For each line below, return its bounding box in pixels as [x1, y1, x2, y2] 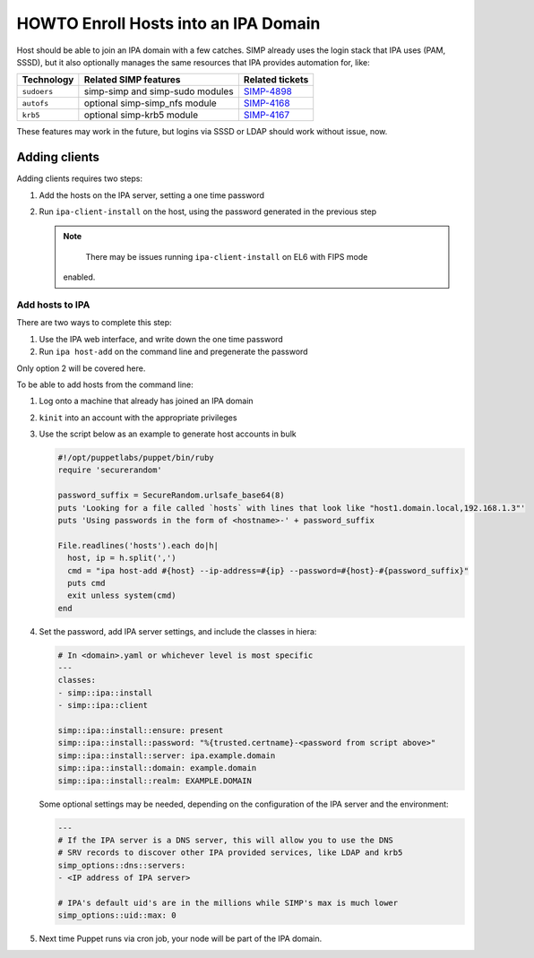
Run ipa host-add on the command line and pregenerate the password [39, 346, 308, 358]
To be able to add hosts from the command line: [16, 379, 194, 390]
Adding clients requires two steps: [16, 173, 143, 184]
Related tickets [243, 73, 309, 86]
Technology [22, 73, 74, 86]
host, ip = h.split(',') [67, 553, 177, 564]
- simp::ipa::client [57, 700, 148, 711]
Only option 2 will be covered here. [16, 363, 146, 374]
